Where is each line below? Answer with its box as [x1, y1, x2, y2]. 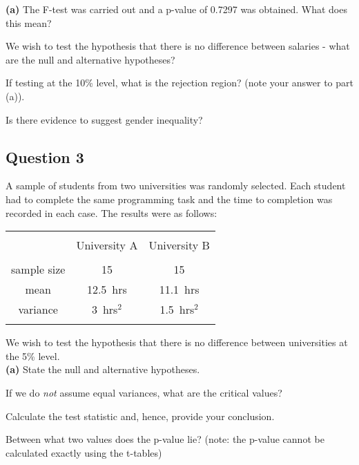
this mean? [6, 15, 52, 30]
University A [76, 237, 138, 254]
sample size [11, 261, 66, 278]
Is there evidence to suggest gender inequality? [6, 112, 203, 126]
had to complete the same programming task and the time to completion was [6, 191, 333, 206]
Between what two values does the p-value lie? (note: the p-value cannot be [6, 432, 324, 446]
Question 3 [6, 146, 84, 167]
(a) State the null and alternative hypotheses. [6, 362, 200, 377]
